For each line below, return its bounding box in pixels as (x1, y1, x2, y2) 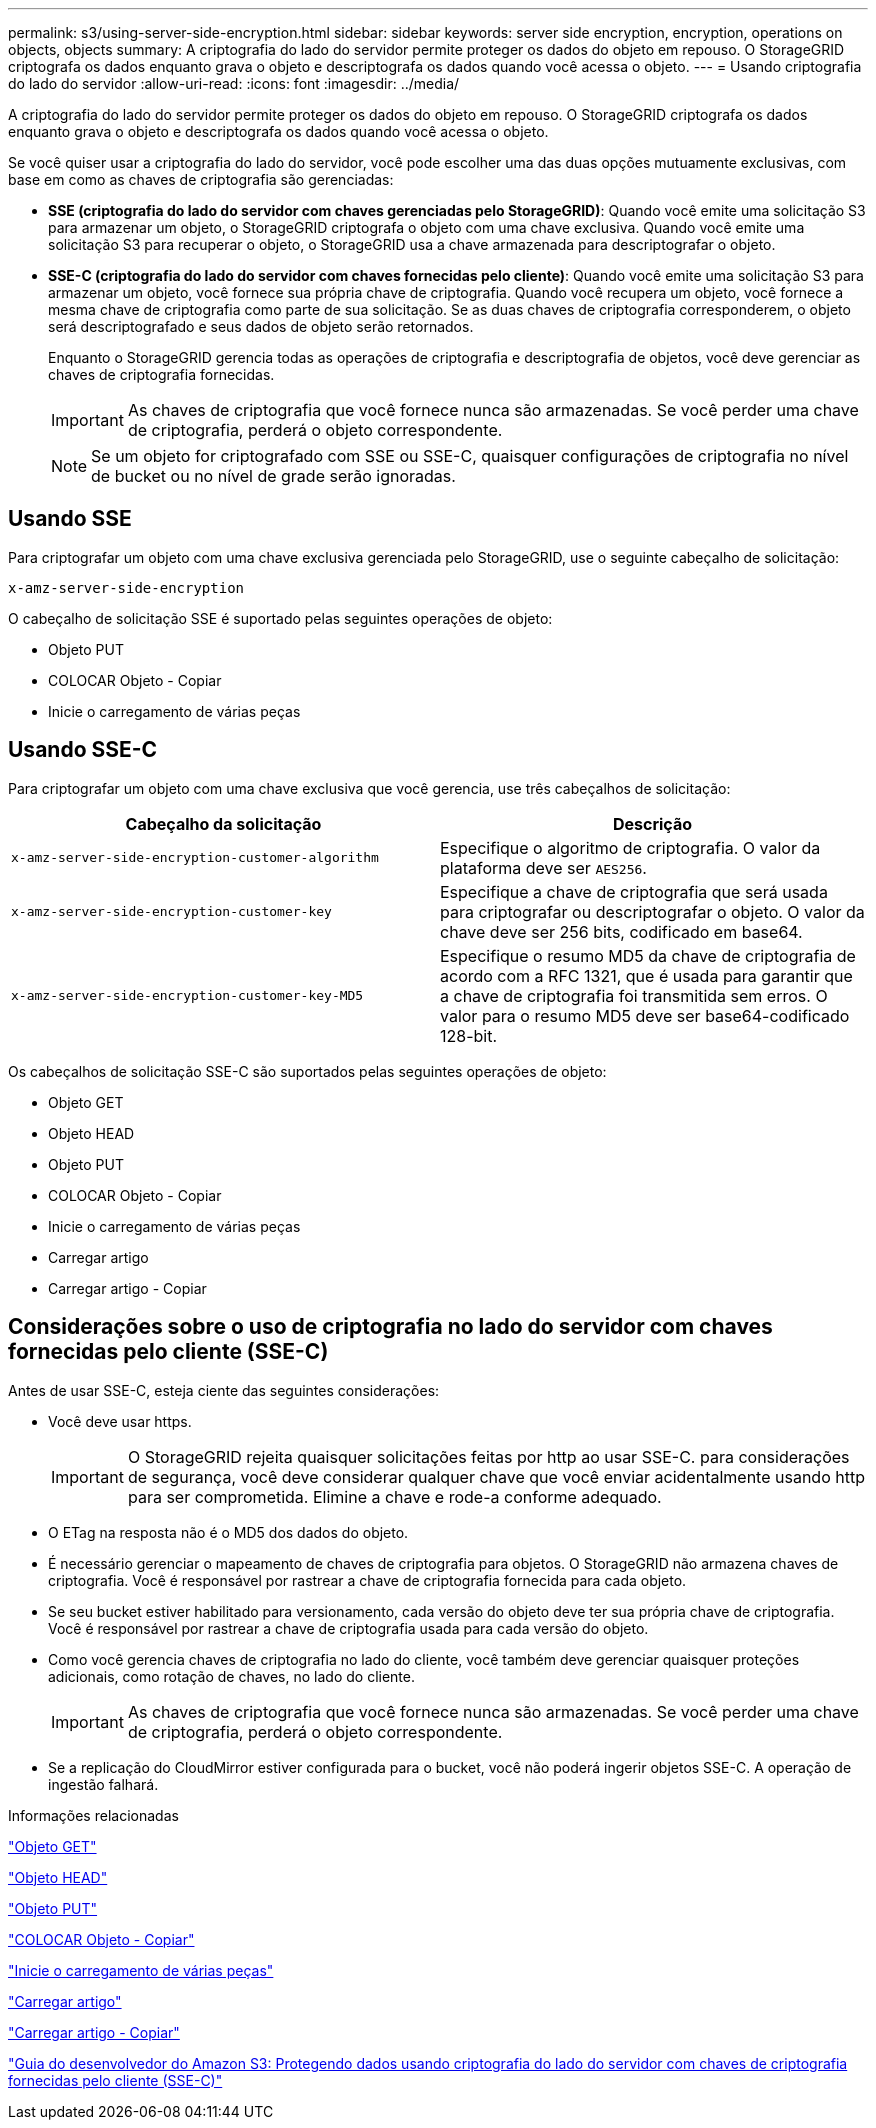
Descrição (612, 813, 693, 834)
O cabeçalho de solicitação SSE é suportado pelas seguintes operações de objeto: (8, 609, 553, 627)
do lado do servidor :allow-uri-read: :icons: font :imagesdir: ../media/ (8, 75, 460, 92)
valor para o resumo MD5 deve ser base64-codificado (440, 1005, 850, 1026)
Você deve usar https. (48, 1412, 192, 1430)
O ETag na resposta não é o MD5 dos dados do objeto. (48, 1523, 409, 1541)
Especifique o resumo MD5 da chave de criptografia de (440, 945, 856, 966)
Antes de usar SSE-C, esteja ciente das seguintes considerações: (8, 1381, 440, 1399)
